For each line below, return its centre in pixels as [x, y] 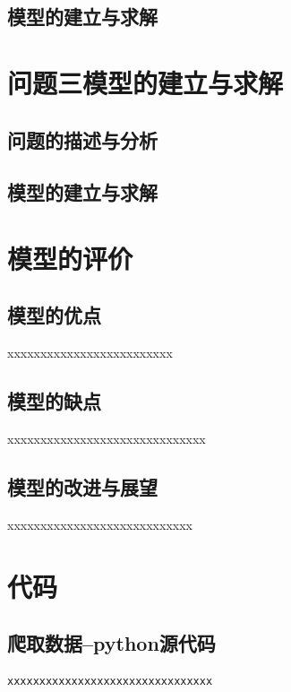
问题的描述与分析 [82, 139]
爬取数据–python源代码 [111, 643]
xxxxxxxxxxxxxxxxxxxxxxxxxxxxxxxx [110, 682]
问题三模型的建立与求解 [145, 82]
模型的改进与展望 [82, 487]
